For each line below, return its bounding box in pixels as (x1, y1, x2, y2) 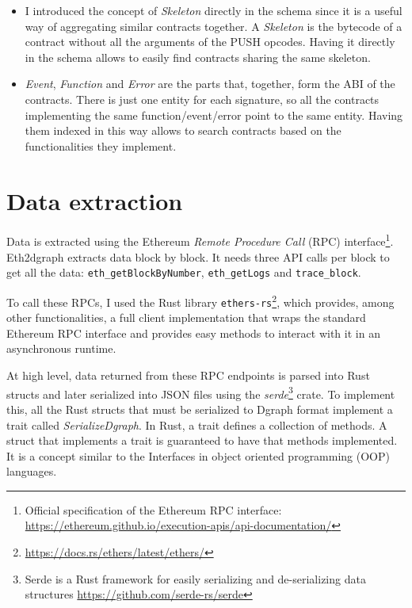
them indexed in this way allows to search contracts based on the (25, 122, 341, 139)
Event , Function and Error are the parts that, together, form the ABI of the (25, 75, 395, 92)
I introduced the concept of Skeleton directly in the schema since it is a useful (25, 2, 402, 18)
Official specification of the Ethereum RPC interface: (25, 501, 282, 518)
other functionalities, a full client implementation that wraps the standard (6, 309, 366, 326)
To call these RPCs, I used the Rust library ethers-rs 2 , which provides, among (6, 291, 395, 310)
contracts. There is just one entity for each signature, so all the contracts (25, 90, 380, 107)
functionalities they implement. (25, 137, 177, 154)
